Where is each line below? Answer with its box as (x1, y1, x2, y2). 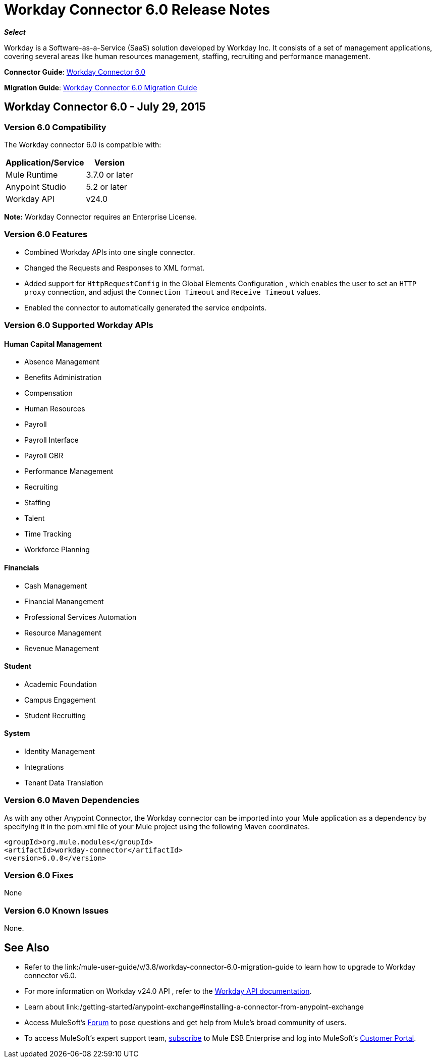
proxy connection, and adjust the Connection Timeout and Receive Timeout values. (24, 287, 321, 296)
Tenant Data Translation (24, 778, 103, 787)
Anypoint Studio (6, 181, 66, 192)
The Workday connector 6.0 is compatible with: (4, 140, 161, 149)
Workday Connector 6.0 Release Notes (4, 1, 270, 18)
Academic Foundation (24, 679, 97, 688)
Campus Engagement (24, 695, 96, 704)
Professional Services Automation (24, 612, 137, 621)
